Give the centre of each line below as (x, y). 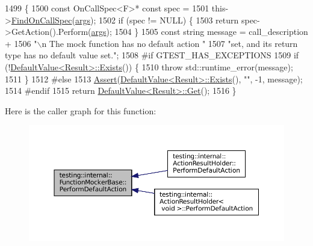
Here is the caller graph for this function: (81, 110)
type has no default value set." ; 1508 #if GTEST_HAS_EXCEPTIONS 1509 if (152, 55)
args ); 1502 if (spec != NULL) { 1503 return (157, 20)
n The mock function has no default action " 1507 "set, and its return (170, 43)
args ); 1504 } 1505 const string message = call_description (200, 32)
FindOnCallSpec (42, 20)
